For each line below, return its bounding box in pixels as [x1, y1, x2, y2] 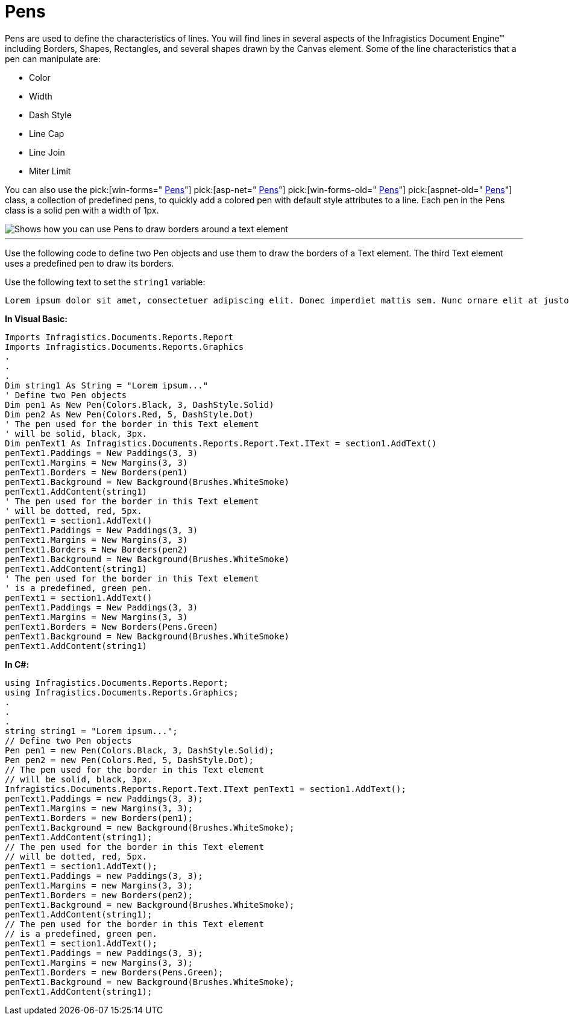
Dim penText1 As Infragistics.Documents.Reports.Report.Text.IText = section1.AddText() [5, 438, 437, 448]
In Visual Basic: [5, 313, 68, 324]
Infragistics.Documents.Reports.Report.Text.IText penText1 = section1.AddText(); [5, 784, 406, 794]
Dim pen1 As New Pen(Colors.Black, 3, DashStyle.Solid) [5, 399, 274, 410]
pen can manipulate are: [5, 53, 101, 64]
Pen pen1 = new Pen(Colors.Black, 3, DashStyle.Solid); [5, 745, 274, 755]
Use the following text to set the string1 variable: [5, 276, 206, 287]
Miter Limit [29, 165, 71, 176]
